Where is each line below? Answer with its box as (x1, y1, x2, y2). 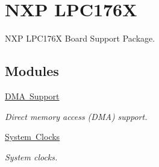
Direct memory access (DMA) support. (5, 110, 148, 122)
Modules (5, 61, 59, 80)
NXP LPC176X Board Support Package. (5, 32, 155, 45)
